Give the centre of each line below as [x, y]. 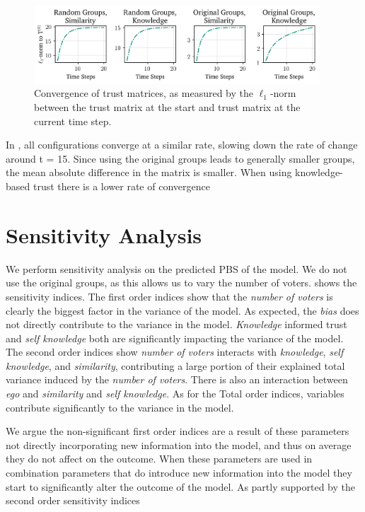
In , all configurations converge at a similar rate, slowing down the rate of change [182, 145]
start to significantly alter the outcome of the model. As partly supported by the [180, 486]
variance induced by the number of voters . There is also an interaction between [177, 379]
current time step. [73, 121]
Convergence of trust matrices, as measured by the [144, 93]
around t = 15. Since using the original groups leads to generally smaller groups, [180, 158]
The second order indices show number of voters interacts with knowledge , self [175, 352]
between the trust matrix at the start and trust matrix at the [167, 107]
